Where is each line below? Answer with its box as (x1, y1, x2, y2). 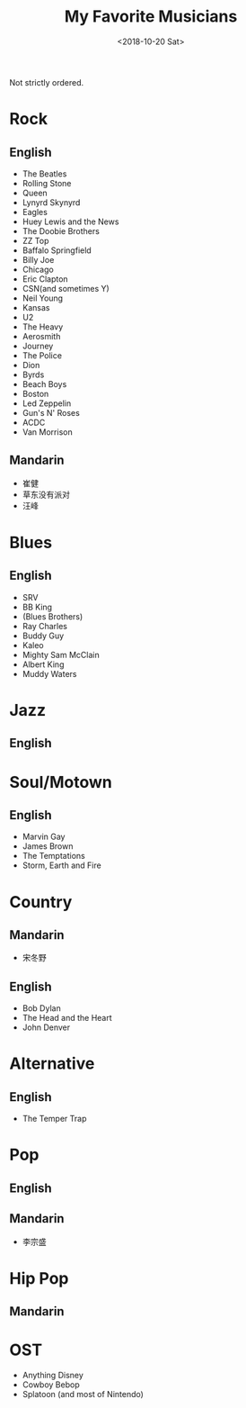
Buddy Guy (22, 630, 65, 641)
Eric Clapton (22, 273, 69, 284)
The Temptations (22, 851, 85, 862)
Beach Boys (22, 378, 67, 389)
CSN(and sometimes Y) (22, 283, 110, 293)
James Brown (22, 841, 74, 852)
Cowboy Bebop (22, 1379, 80, 1390)
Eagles (22, 206, 48, 217)
